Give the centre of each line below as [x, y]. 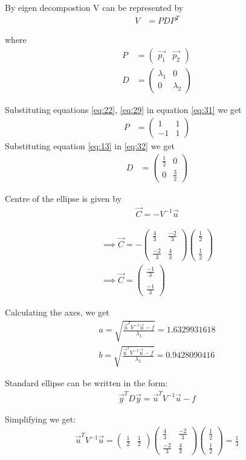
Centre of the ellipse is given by [63, 198]
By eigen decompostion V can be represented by [94, 7]
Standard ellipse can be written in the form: [86, 383]
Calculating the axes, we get [57, 312]
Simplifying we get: [40, 419]
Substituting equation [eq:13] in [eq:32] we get [90, 146]
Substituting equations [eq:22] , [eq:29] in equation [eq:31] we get [123, 109]
